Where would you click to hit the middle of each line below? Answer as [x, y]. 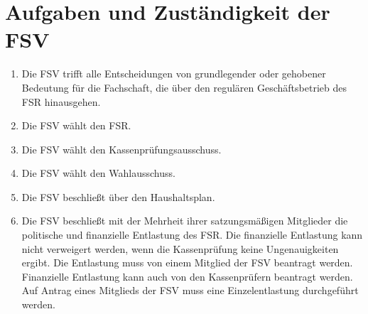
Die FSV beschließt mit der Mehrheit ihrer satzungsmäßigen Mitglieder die [185, 221]
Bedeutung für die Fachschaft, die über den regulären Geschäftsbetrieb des [184, 87]
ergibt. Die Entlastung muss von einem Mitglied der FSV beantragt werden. [187, 262]
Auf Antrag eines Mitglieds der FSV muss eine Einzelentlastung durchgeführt [190, 290]
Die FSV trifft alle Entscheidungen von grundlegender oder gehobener [174, 74]
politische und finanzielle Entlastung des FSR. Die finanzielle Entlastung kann [192, 235]
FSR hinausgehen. [61, 101]
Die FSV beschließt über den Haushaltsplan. [118, 196]
